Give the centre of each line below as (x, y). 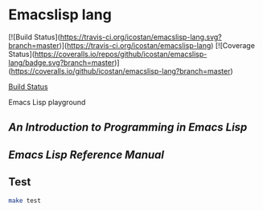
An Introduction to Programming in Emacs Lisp (128, 127)
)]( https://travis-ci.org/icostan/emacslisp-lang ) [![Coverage (157, 45)
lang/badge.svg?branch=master (62, 63)
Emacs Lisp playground (47, 102)
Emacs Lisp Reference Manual (86, 154)
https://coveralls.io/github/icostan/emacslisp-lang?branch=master (121, 71)
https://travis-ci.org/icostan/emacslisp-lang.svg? (141, 37)
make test (25, 201)
